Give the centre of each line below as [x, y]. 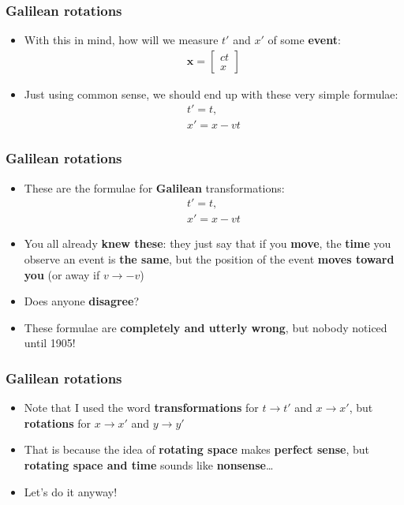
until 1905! [50, 343]
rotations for [58, 423]
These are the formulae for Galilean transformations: [154, 187]
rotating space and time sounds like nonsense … [149, 464]
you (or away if [62, 274]
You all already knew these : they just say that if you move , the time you [208, 243]
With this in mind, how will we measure [121, 40]
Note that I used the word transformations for [141, 408]
